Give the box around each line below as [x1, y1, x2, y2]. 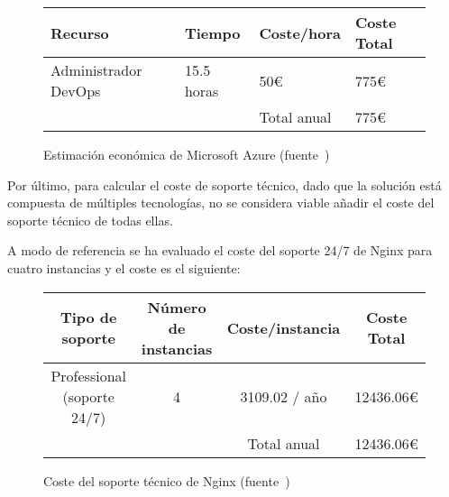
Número [147, 296, 206, 318]
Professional [50, 364, 127, 386]
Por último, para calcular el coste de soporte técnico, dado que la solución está [7, 175, 442, 194]
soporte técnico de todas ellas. [7, 210, 173, 229]
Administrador [50, 60, 142, 80]
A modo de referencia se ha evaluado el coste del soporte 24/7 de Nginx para [7, 241, 433, 260]
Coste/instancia [226, 317, 341, 338]
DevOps [50, 80, 101, 101]
